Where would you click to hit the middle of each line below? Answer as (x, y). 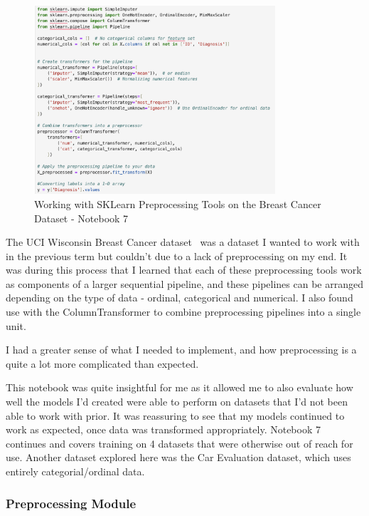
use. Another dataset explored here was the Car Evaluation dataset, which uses (178, 457)
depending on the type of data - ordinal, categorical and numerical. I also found (180, 298)
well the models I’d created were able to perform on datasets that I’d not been (177, 402)
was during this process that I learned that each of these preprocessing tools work (184, 270)
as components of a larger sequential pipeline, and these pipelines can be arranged (184, 283)
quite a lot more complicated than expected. (102, 363)
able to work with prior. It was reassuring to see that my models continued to (175, 415)
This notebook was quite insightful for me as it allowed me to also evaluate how (180, 387)
